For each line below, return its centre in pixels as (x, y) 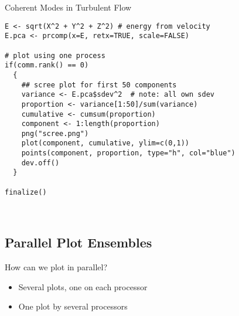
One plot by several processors (73, 306)
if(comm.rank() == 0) (47, 65)
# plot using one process (55, 55)
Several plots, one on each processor (83, 286)
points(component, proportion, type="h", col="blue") (128, 153)
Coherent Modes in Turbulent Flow (68, 7)
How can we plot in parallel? (56, 266)
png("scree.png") (55, 133)
